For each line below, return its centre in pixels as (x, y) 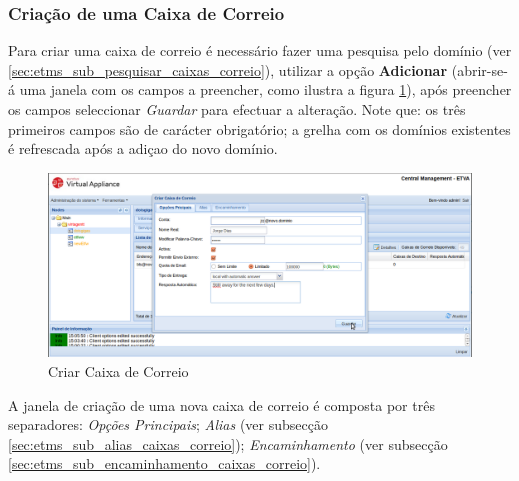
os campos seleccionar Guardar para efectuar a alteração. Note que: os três (237, 109)
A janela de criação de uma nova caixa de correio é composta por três (221, 404)
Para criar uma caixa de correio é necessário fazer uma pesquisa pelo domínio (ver (260, 50)
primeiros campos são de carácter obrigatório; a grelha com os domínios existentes (259, 128)
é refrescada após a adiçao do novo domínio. (143, 148)
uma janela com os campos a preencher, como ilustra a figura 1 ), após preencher (265, 89)
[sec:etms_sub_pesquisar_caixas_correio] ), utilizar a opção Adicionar (228, 69)
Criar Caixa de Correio (118, 371)
